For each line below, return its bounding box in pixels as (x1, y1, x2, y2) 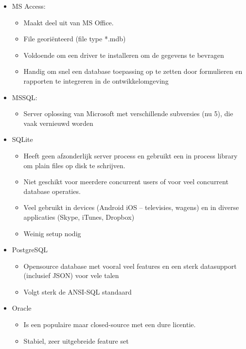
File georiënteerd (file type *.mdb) (23, 34, 126, 44)
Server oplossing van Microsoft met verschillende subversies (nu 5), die (23, 108, 233, 119)
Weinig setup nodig (23, 228, 81, 238)
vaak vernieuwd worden (23, 118, 93, 128)
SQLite (12, 134, 33, 144)
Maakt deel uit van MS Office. (23, 17, 114, 27)
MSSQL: (12, 92, 37, 102)
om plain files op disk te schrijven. (23, 160, 125, 170)
